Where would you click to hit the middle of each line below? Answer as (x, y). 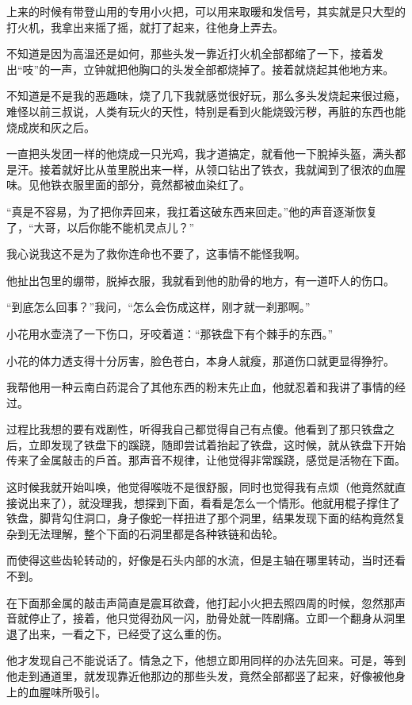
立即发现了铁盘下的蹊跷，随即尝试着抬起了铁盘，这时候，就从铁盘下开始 (217, 444)
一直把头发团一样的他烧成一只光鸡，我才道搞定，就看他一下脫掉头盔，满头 (200, 154)
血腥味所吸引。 (67, 691)
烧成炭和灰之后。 (51, 127)
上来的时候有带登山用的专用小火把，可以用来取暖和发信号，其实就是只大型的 (206, 11)
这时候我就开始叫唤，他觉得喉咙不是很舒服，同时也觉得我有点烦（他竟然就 (200, 487)
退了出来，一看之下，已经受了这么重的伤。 (117, 633)
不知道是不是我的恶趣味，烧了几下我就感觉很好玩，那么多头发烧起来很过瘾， (206, 96)
